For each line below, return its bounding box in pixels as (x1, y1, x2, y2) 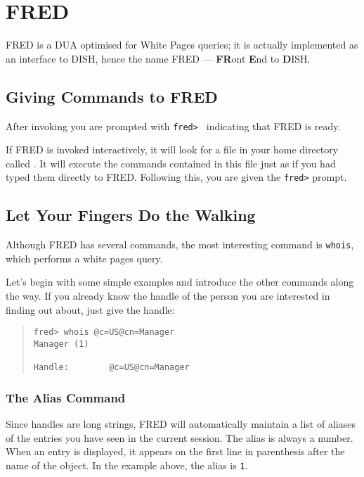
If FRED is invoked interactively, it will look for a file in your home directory (6, 142, 339, 157)
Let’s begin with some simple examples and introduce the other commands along (6, 274, 354, 289)
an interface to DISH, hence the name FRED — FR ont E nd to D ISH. (6, 51, 311, 65)
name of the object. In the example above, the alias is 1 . (6, 457, 248, 472)
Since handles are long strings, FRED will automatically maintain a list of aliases (6, 416, 356, 431)
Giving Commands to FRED (6, 85, 218, 107)
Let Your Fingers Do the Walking (6, 204, 256, 226)
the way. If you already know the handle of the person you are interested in (6, 288, 330, 303)
